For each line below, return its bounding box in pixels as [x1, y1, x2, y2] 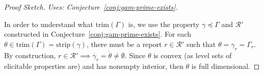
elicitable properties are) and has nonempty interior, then [4, 61, 183, 71]
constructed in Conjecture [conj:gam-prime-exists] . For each [4, 29, 191, 39]
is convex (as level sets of [153, 49, 232, 60]
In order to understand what [4, 18, 93, 29]
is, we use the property [128, 18, 200, 29]
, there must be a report [86, 38, 162, 49]
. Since [124, 49, 146, 60]
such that [187, 38, 216, 49]
